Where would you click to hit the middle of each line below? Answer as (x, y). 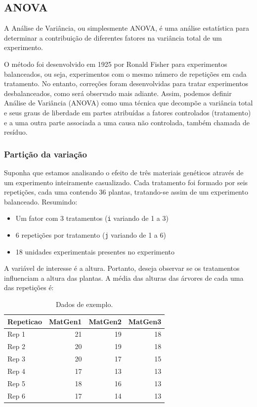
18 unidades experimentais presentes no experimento (95, 251)
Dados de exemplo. (84, 304)
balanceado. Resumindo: (41, 201)
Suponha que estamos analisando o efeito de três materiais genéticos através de (124, 172)
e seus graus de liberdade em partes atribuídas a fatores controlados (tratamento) (128, 112)
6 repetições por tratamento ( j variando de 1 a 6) (91, 234)
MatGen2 (105, 321)
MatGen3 (145, 321)
